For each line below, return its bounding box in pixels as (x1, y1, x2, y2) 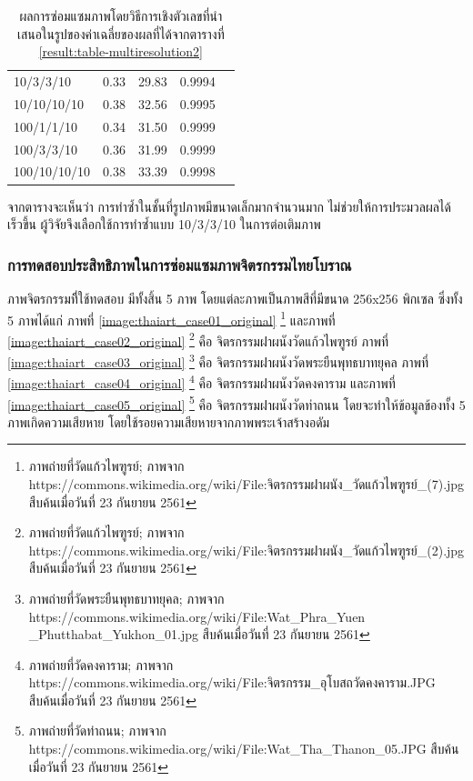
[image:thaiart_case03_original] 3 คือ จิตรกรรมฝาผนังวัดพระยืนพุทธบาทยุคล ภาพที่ (7, 350, 429, 371)
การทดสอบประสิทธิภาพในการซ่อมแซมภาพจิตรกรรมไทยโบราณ (7, 253, 352, 275)
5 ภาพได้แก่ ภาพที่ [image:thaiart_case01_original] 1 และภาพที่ (7, 307, 336, 329)
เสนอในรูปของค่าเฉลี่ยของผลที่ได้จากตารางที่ (16, 24, 225, 43)
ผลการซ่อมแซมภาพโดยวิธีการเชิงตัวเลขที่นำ (19, 6, 223, 25)
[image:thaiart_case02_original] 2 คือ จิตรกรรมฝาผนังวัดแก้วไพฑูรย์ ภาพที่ (7, 328, 389, 350)
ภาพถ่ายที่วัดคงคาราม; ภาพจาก (28, 655, 174, 674)
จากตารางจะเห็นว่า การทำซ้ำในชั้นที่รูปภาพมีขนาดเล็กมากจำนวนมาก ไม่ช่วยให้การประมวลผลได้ (7, 196, 451, 215)
